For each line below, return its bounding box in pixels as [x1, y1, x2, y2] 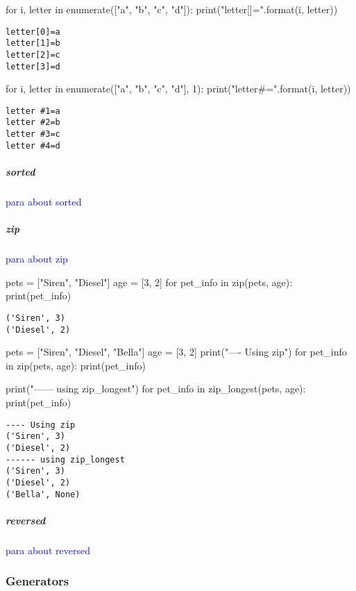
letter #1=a [6, 106, 60, 116]
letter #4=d [6, 140, 60, 151]
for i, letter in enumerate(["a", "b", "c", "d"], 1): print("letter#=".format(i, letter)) [6, 81, 351, 96]
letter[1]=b [6, 38, 60, 49]
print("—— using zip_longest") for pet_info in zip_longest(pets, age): [6, 381, 306, 396]
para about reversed [6, 542, 90, 557]
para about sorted [6, 194, 82, 208]
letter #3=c [6, 129, 60, 140]
